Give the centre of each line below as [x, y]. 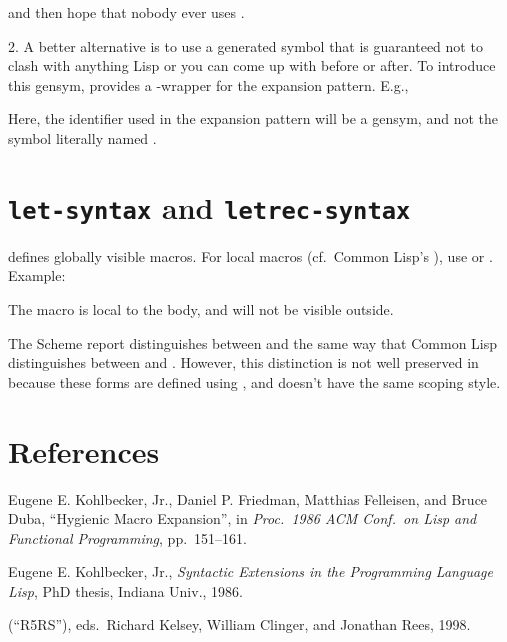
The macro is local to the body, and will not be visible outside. [201, 309]
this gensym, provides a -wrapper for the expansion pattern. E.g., [208, 84]
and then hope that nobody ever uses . [126, 12]
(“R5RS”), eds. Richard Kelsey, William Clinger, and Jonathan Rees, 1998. [239, 624]
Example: [37, 275]
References [84, 450]
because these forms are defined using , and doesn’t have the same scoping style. [254, 381]
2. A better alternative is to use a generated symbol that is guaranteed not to [245, 45]
